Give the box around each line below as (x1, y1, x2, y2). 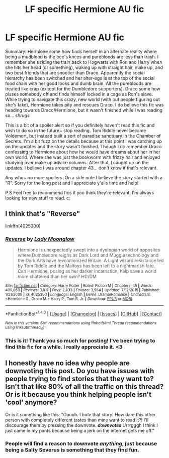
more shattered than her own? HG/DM (17, 274, 97, 280)
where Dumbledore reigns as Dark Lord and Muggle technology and (17, 252, 159, 258)
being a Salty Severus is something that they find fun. (5, 446, 139, 453)
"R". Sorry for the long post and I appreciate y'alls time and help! (5, 180, 139, 186)
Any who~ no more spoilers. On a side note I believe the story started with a (5, 174, 162, 180)
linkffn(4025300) (5, 222, 41, 229)
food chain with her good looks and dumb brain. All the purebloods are (5, 80, 152, 86)
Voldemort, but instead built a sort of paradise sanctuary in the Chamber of (5, 133, 161, 139)
